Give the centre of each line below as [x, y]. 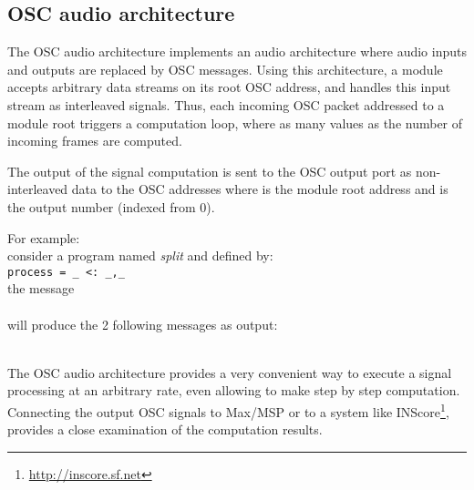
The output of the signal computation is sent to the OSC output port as [210, 171]
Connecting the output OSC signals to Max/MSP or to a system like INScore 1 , [228, 410]
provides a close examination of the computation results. [165, 429]
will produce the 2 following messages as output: [143, 324]
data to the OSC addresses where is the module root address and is [260, 189]
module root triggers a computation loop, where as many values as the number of [235, 122]
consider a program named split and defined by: [140, 255]
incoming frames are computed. [95, 141]
